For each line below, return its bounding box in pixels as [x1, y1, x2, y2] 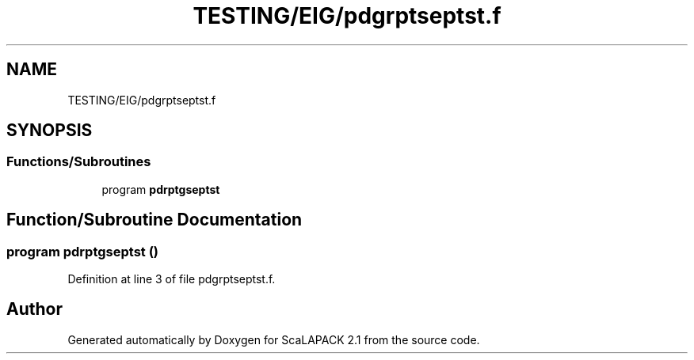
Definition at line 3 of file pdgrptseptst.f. [67, 272, 276, 286]
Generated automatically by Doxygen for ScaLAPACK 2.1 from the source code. [67, 332, 480, 347]
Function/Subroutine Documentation [6, 210, 303, 230]
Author [6, 299, 63, 320]
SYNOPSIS [6, 120, 93, 141]
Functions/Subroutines [6, 153, 151, 170]
